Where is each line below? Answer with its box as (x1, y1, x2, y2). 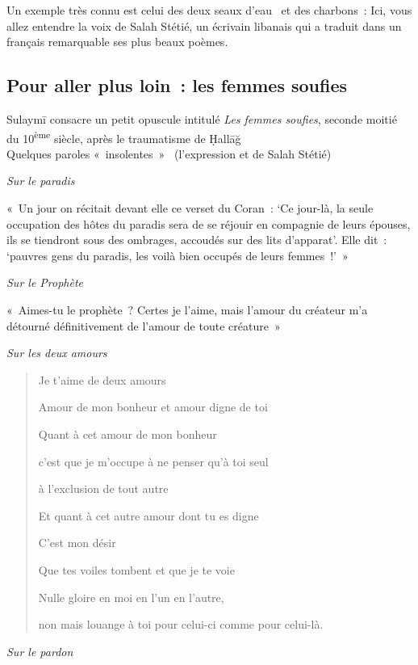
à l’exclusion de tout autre (38, 480, 169, 497)
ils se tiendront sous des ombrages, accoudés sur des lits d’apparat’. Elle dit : (6, 231, 387, 248)
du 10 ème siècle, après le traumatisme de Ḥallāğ (6, 127, 241, 146)
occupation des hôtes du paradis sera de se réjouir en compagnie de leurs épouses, (6, 215, 411, 232)
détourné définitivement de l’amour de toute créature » (6, 317, 281, 334)
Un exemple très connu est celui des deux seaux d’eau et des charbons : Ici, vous (6, 2, 412, 18)
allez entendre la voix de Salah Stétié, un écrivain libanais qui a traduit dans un (6, 17, 402, 34)
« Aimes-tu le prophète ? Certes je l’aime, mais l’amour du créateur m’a (6, 301, 368, 318)
